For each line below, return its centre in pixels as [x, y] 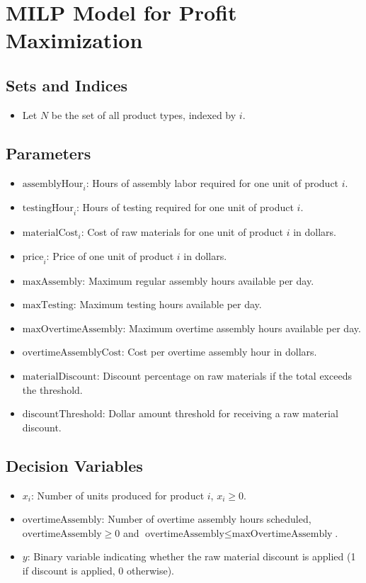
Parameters [48, 153]
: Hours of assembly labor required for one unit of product [212, 182]
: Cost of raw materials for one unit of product [182, 232]
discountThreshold [62, 415]
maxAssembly [52, 282]
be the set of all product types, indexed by [144, 114]
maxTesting [48, 306]
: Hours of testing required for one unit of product [185, 207]
